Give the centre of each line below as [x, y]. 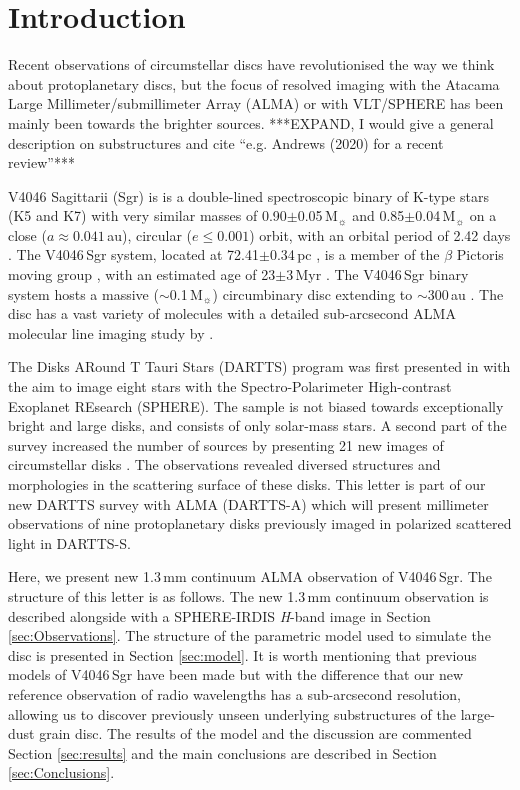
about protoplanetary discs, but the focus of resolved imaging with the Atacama [254, 83]
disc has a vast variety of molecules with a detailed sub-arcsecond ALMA [232, 313]
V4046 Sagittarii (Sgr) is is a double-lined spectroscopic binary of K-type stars [248, 195]
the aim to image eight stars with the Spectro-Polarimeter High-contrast [230, 386]
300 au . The [465, 293]
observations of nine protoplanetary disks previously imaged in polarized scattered [260, 523]
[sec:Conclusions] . [61, 772]
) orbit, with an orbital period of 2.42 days [380, 234]
